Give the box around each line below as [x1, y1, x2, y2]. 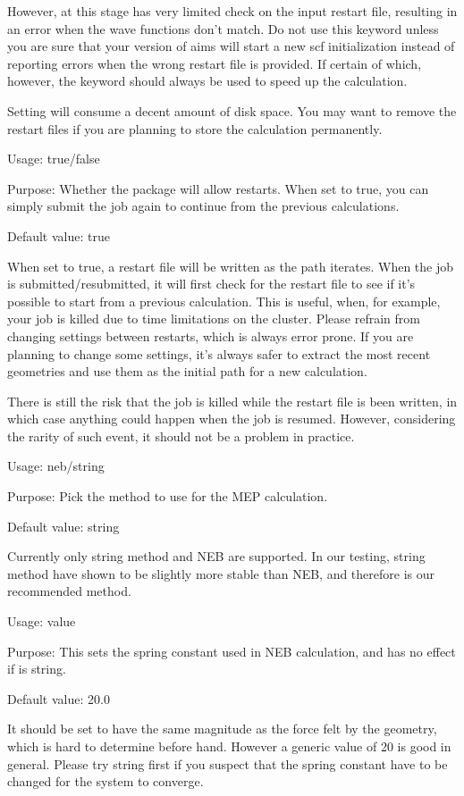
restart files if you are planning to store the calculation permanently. [7, 119, 383, 138]
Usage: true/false [7, 149, 100, 168]
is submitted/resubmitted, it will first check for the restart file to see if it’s [7, 274, 416, 293]
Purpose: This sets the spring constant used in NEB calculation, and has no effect [7, 641, 456, 660]
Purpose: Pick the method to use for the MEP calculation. [7, 487, 328, 506]
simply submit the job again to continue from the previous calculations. [7, 197, 400, 215]
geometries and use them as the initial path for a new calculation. [7, 362, 367, 381]
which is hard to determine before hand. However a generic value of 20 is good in [7, 737, 451, 755]
